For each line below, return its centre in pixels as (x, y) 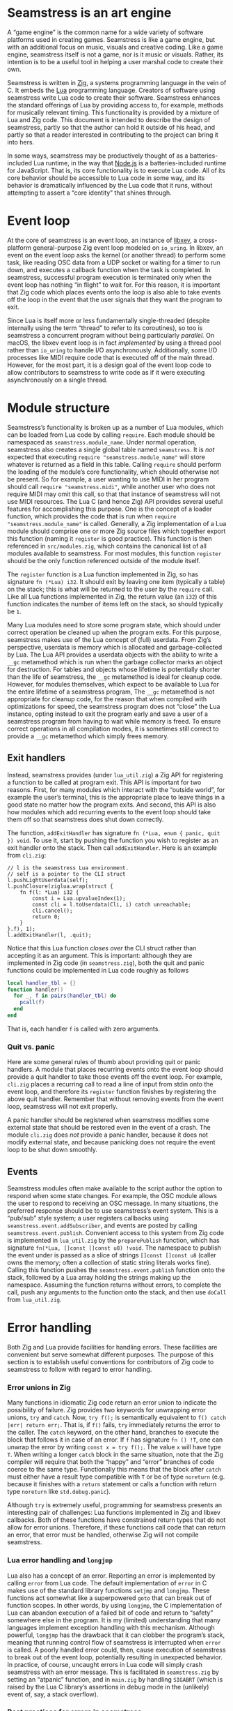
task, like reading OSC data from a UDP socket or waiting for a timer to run (114, 262)
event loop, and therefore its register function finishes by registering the (112, 1092)
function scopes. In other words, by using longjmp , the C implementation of (115, 1605)
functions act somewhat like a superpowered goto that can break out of (110, 1598)
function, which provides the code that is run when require (92, 516)
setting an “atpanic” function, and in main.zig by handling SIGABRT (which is (115, 1679)
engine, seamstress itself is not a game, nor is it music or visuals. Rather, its (115, 54)
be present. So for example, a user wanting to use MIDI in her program (108, 479)
